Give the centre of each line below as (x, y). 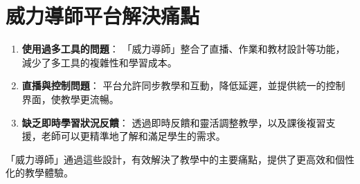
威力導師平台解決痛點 (103, 16)
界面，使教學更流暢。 (70, 99)
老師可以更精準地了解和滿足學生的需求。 (133, 136)
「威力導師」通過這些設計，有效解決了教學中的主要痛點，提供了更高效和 (170, 159)
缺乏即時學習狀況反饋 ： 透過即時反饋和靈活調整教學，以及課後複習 (174, 122)
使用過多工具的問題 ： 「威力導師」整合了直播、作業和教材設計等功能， (183, 49)
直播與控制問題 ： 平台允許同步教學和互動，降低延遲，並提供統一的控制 (183, 85)
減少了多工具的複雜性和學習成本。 (99, 62)
